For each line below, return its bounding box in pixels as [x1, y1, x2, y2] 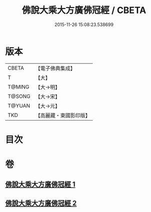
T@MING [7, 83, 29, 90]
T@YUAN [7, 102, 30, 109]
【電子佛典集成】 [35, 65, 76, 72]
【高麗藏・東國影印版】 [35, 112, 91, 119]
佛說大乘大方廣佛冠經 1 [5, 180, 76, 189]
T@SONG [7, 92, 31, 99]
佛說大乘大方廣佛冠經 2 [5, 199, 77, 207]
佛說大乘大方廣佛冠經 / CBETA [21, 5, 146, 16]
